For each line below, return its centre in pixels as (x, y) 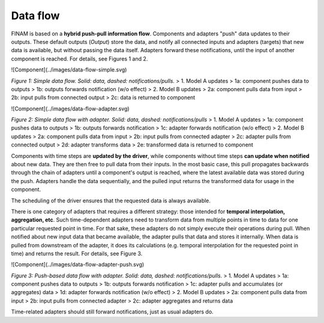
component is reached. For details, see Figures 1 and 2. (79, 59)
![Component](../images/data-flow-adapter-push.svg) (78, 265)
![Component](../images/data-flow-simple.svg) (69, 70)
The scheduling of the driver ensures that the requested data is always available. (111, 201)
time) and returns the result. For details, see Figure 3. (77, 253)
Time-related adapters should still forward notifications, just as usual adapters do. (112, 312)
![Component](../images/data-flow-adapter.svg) (70, 109)
